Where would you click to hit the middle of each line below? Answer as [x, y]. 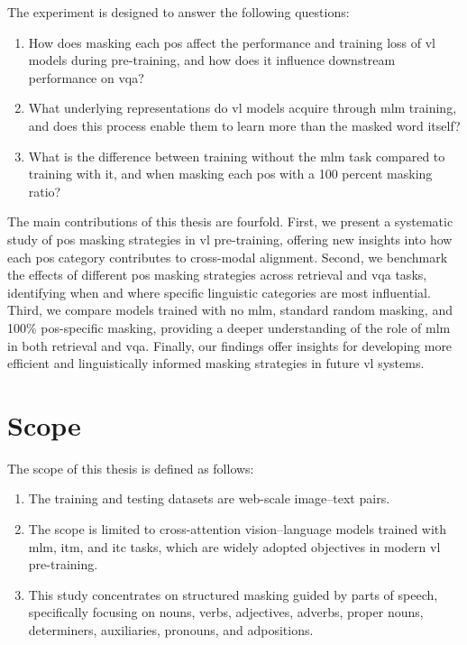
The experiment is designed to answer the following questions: [179, 12]
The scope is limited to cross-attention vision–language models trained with [238, 529]
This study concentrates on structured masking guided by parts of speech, [233, 594]
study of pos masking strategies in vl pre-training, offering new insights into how [230, 239]
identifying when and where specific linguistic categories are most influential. [219, 292]
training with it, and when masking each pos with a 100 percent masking [230, 174]
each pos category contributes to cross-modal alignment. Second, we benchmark [228, 257]
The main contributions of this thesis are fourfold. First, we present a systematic [230, 221]
